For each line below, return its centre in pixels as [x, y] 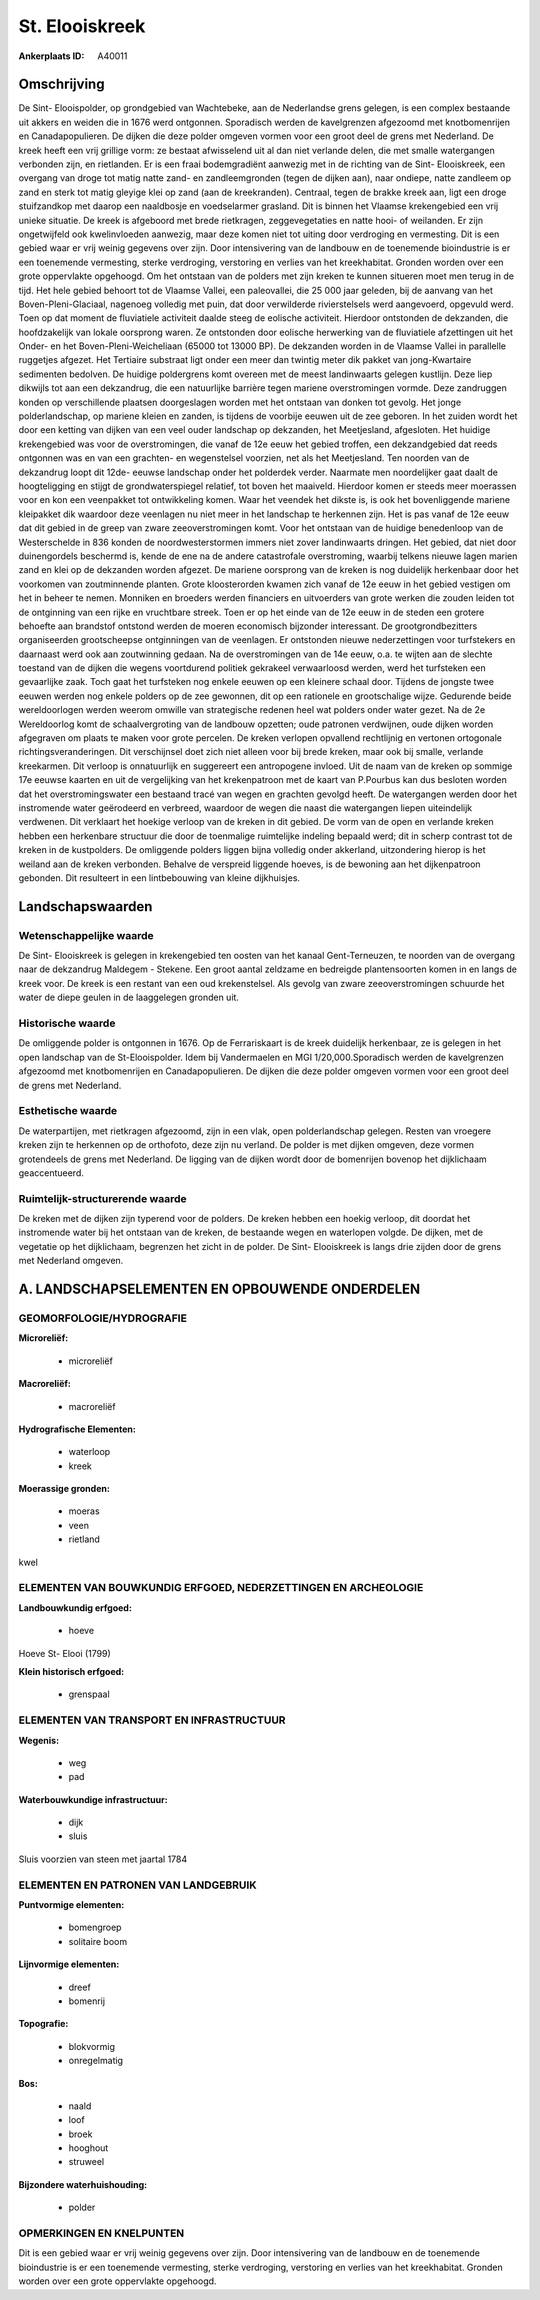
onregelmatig [96, 2061]
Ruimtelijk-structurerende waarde [102, 1198]
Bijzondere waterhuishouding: [83, 2184]
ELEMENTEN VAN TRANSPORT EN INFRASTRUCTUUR [152, 1720]
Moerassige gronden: [64, 1489]
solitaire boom [98, 1941]
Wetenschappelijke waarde [86, 935]
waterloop [89, 1452]
